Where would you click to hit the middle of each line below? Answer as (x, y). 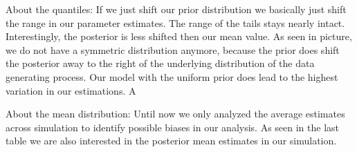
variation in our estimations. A (71, 90)
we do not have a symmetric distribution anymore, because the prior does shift (173, 49)
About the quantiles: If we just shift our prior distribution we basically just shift (176, 9)
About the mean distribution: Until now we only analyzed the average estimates (175, 114)
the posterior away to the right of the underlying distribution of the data (160, 63)
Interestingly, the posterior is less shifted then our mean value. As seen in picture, (179, 36)
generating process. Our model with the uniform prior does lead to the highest (172, 76)
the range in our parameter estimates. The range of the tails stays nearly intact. (175, 22)
